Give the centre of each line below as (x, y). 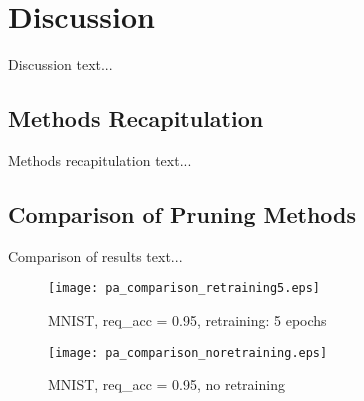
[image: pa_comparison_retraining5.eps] (184, 288)
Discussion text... (60, 64)
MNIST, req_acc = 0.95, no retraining (166, 384)
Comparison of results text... (95, 255)
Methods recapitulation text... (100, 159)
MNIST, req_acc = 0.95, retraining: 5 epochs (187, 319)
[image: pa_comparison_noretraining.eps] (188, 352)
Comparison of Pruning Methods (182, 213)
